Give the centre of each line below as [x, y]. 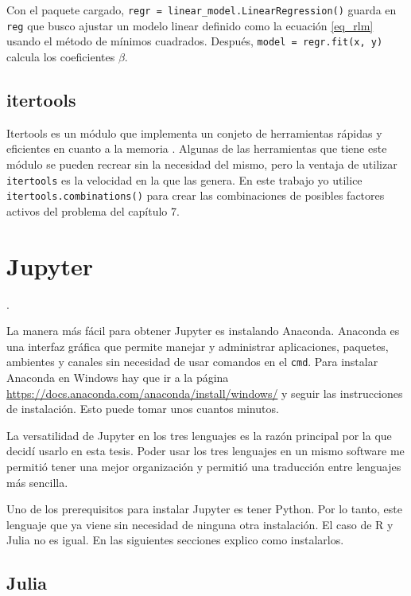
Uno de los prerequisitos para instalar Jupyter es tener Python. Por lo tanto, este [204, 509]
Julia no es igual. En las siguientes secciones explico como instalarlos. [175, 540]
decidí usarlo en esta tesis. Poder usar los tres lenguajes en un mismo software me [205, 451]
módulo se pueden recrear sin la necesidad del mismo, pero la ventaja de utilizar [202, 164]
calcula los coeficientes [61, 56]
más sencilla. [37, 482]
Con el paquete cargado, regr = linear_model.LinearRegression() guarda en [202, 10]
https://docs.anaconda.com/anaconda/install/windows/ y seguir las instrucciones [205, 393]
